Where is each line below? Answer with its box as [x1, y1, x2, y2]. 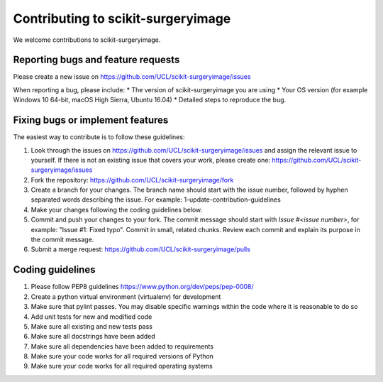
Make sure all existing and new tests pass [30, 322, 152, 330]
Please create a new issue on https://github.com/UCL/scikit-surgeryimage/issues [13, 72, 251, 81]
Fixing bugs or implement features [13, 114, 169, 126]
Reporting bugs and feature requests [13, 54, 180, 66]
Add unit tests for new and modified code [30, 312, 152, 321]
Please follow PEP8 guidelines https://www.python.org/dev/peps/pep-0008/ [30, 283, 255, 291]
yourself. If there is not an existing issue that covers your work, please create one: [30, 155, 271, 164]
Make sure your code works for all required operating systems [30, 362, 213, 371]
